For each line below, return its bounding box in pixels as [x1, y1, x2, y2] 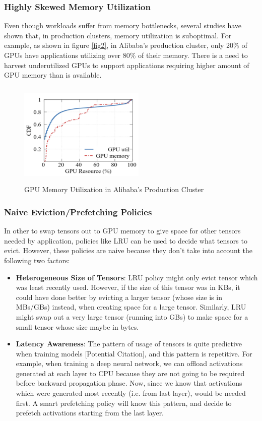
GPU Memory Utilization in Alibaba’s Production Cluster [24, 184, 204, 195]
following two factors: [4, 255, 70, 265]
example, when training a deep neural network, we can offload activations [16, 358, 243, 369]
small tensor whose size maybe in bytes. [16, 321, 139, 332]
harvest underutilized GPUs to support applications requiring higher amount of [4, 59, 249, 70]
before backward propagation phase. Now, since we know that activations [16, 378, 242, 388]
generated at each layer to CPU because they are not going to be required [16, 368, 245, 378]
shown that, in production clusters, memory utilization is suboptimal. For [4, 30, 232, 40]
